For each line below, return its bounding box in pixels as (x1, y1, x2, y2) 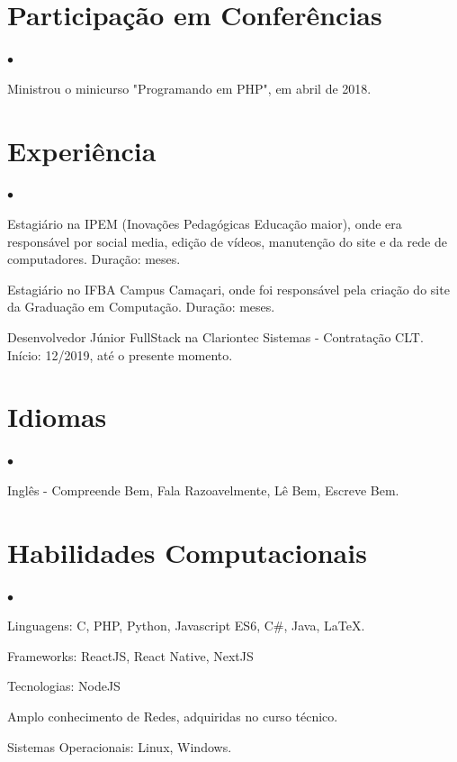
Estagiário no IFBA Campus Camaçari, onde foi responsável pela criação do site (7, 279, 450, 298)
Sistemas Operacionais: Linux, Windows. (7, 737, 232, 756)
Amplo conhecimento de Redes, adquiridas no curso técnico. (7, 707, 338, 725)
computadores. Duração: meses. (7, 249, 181, 268)
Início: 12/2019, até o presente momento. (7, 345, 233, 364)
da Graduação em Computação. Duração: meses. (7, 297, 275, 316)
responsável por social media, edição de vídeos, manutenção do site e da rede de (7, 231, 447, 250)
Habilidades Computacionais (7, 533, 367, 570)
